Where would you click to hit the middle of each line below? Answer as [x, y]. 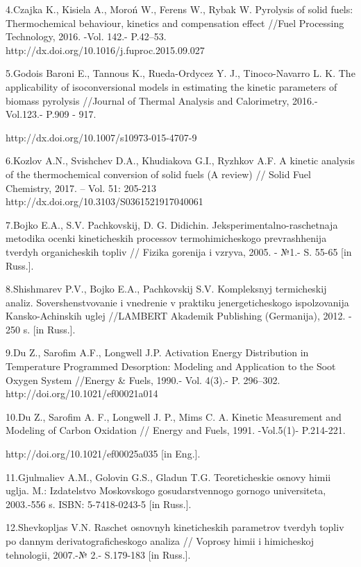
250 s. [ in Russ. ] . [41, 329]
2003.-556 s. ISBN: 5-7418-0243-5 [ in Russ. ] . [99, 504]
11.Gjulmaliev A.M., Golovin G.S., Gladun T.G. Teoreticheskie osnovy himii [168, 477]
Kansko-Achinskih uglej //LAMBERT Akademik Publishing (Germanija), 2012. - [179, 316]
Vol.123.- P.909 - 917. [51, 114]
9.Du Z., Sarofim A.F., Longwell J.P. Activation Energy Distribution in [157, 352]
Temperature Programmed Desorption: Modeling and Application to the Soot [171, 366]
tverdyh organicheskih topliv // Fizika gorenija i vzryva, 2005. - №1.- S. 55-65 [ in [179, 251]
